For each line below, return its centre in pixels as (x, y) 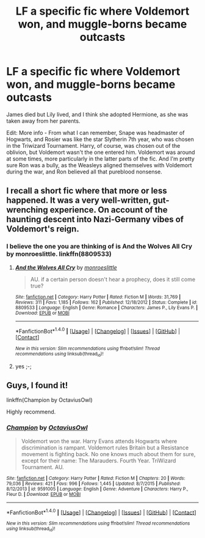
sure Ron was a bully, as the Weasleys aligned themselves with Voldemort (99, 165)
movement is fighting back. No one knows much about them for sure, (108, 454)
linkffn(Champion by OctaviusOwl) (49, 400)
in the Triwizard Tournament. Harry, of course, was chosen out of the (93, 145)
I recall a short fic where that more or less (87, 191)
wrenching (27, 210)
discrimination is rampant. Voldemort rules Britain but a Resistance (105, 448)
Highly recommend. (31, 412)
